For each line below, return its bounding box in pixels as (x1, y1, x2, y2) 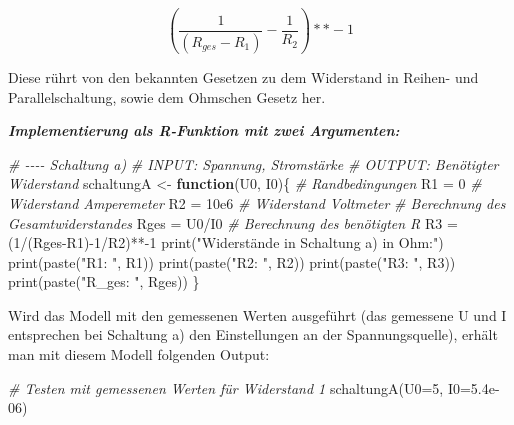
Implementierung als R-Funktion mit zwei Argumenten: (8, 120, 400, 141)
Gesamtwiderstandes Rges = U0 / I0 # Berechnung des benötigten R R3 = (8, 212, 458, 233)
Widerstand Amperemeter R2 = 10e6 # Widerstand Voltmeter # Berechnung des (8, 192, 506, 213)
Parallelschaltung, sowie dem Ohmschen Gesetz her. (8, 86, 326, 107)
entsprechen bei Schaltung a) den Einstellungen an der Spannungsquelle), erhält (8, 324, 498, 345)
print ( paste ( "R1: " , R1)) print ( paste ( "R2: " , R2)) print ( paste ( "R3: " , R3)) (8, 251, 456, 272)
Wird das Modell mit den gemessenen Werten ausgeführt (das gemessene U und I (8, 304, 507, 325)
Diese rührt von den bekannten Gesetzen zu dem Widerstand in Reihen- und (8, 66, 479, 87)
